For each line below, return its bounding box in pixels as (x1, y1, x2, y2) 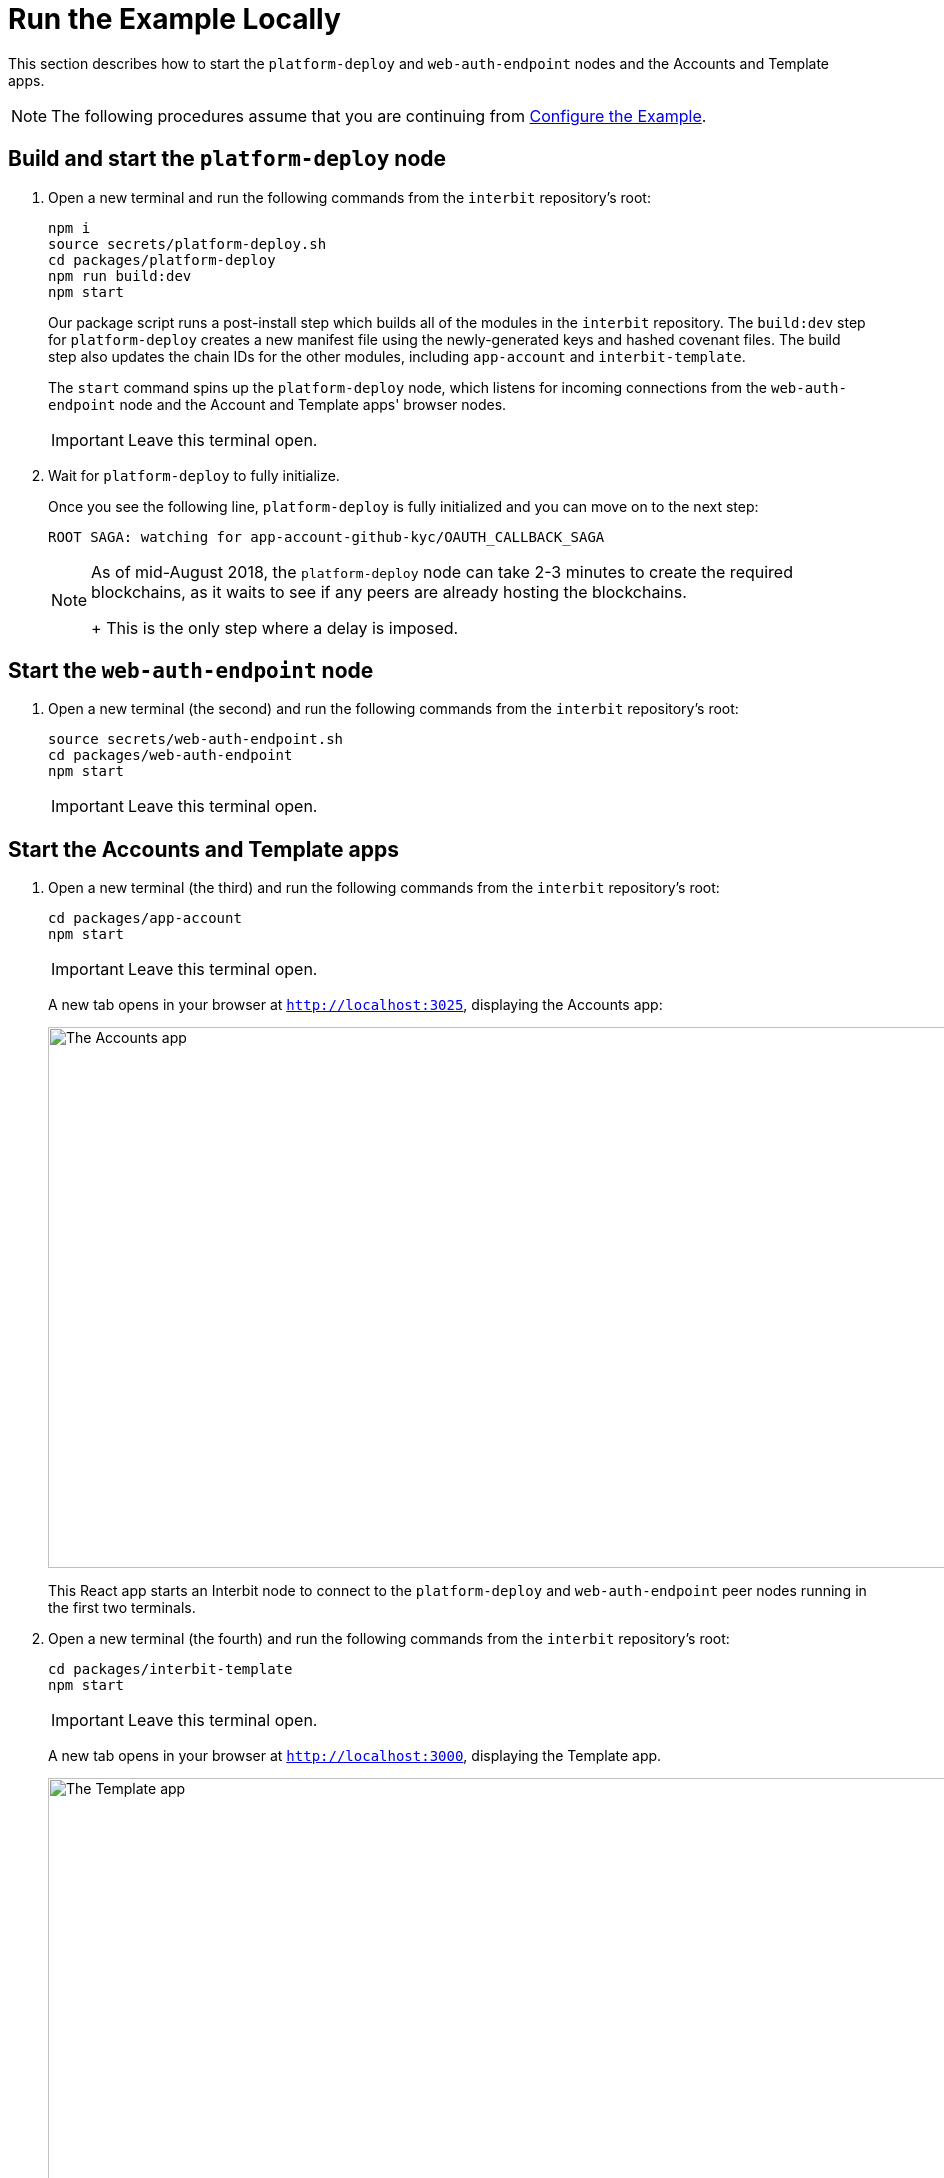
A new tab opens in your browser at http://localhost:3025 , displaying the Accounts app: (48, 996, 663, 1014)
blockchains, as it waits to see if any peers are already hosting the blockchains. (91, 581, 687, 602)
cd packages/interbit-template (48, 1661, 293, 1678)
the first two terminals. (48, 1599, 196, 1617)
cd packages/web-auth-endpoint (48, 747, 293, 764)
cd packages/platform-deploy (48, 251, 276, 268)
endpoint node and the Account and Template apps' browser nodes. (48, 395, 507, 413)
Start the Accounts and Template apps (8, 836, 399, 862)
